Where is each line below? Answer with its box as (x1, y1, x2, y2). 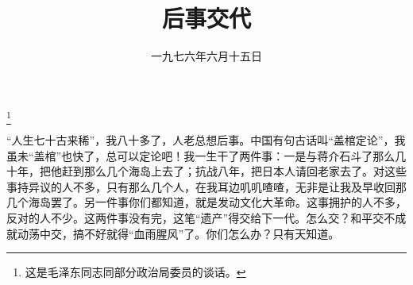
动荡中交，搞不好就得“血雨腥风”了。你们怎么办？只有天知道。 (17, 225, 340, 241)
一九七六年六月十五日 (151, 48, 262, 64)
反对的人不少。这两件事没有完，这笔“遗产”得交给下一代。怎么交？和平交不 (6, 210, 396, 226)
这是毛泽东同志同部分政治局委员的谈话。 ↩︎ (25, 264, 246, 280)
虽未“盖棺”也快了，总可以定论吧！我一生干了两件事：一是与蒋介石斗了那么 (6, 147, 396, 164)
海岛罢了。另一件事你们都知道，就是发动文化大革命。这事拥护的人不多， (28, 194, 407, 210)
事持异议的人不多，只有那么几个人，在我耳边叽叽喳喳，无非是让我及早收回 (6, 178, 396, 194)
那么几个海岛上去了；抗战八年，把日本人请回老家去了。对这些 (83, 163, 407, 179)
